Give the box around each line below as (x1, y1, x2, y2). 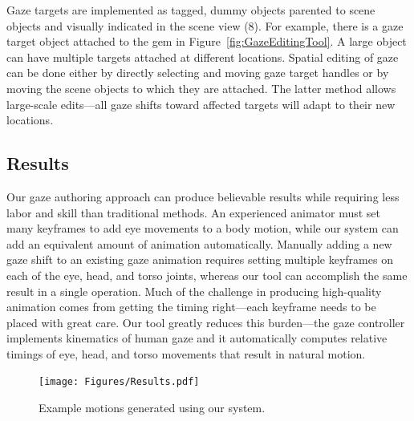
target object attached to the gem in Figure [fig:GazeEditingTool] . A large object (6, 33, 407, 50)
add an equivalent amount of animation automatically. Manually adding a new (6, 235, 392, 252)
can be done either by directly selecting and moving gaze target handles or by (6, 64, 389, 81)
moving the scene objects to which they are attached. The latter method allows (6, 79, 396, 96)
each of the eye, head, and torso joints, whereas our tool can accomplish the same (6, 266, 408, 283)
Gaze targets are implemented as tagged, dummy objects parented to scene (6, 2, 375, 18)
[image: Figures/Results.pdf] (39, 376, 200, 388)
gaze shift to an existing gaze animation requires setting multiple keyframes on (6, 251, 393, 268)
